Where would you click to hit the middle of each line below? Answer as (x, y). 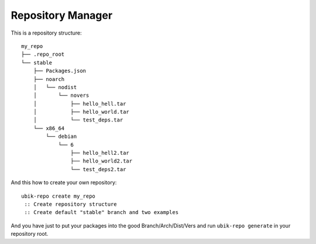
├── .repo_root (43, 55)
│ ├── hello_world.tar (81, 112)
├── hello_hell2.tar (100, 153)
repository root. (30, 234)
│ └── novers (61, 96)
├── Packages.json (60, 71)
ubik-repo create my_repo (59, 196)
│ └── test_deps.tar (78, 120)
